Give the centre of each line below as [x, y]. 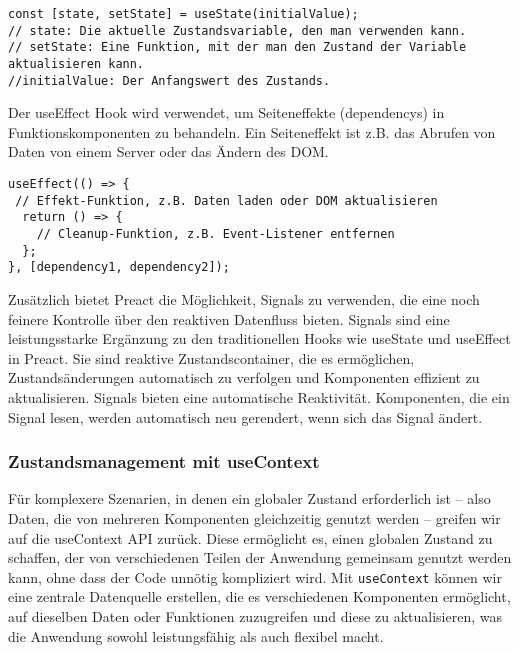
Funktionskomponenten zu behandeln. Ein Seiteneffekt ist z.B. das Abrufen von [252, 131]
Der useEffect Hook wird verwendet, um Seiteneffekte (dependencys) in [226, 112]
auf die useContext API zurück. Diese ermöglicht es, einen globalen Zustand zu [250, 537]
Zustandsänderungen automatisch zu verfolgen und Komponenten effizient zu [244, 377]
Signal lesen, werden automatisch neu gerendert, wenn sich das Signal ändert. [245, 416]
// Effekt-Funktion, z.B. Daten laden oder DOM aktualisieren [226, 200]
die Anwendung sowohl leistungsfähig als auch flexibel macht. [196, 635]
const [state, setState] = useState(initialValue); [183, 14]
